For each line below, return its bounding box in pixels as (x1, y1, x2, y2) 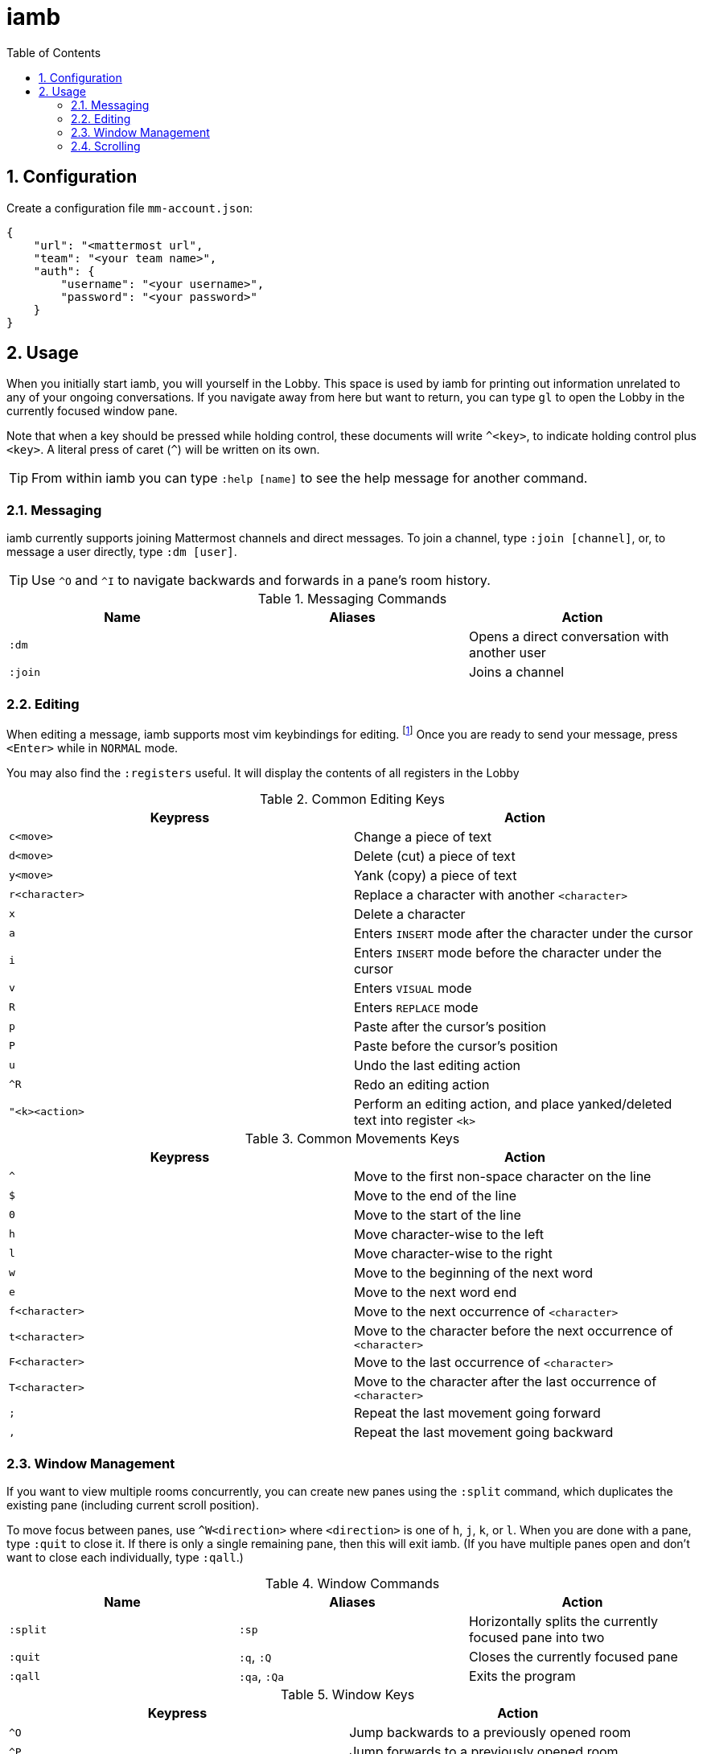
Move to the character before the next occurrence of (354, 1322, 673, 1339)
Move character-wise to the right (354, 1245, 553, 1262)
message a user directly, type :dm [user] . (6, 545, 237, 559)
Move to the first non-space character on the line (354, 1167, 652, 1184)
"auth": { (33, 264, 95, 278)
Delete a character (354, 905, 466, 922)
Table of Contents (6, 45, 101, 60)
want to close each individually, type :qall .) (6, 1550, 244, 1565)
